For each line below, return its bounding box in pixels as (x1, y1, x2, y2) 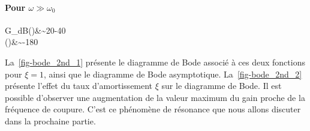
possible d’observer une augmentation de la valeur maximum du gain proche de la (5, 91, 305, 103)
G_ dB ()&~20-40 (5, 23, 66, 36)
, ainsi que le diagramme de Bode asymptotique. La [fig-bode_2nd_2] (43, 67, 302, 80)
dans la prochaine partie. (5, 114, 96, 127)
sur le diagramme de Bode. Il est (161, 79, 282, 92)
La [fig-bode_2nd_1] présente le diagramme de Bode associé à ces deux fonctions (5, 55, 305, 68)
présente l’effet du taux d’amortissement (5, 79, 153, 92)
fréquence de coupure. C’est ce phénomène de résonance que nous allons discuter (5, 103, 301, 115)
